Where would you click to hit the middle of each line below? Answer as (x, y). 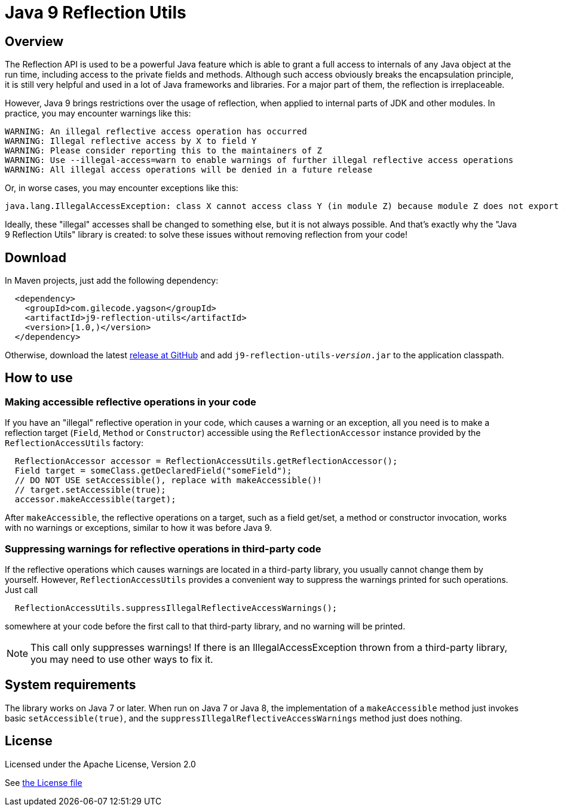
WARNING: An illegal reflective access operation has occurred (156, 132)
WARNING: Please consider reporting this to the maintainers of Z (164, 151)
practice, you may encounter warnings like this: (98, 113)
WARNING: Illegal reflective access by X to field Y (131, 141)
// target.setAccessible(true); (90, 490)
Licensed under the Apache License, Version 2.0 (100, 764)
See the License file (44, 782)
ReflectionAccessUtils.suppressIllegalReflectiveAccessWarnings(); (176, 608)
